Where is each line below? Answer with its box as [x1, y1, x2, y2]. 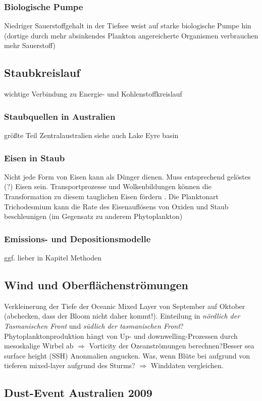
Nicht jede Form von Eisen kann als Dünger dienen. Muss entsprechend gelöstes [4, 171, 251, 182]
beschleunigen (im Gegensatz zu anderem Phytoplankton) [4, 211, 183, 221]
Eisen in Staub [4, 151, 65, 164]
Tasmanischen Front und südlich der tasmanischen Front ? [4, 321, 184, 331]
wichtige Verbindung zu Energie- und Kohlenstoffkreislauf [4, 88, 182, 99]
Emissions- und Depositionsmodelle [4, 232, 151, 245]
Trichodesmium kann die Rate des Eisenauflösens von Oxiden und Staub [4, 201, 229, 211]
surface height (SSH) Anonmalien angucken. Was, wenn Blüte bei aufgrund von [4, 350, 250, 361]
